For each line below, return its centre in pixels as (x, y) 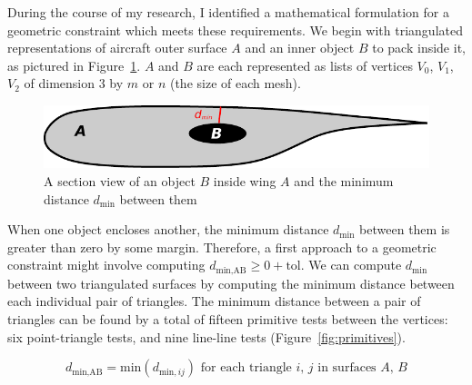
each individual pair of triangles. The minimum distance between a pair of (214, 301)
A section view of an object (120, 181)
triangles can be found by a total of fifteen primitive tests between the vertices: (228, 319)
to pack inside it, (419, 48)
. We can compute (351, 265)
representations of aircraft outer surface (117, 48)
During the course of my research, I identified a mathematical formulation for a (228, 12)
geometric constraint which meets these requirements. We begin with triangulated (235, 30)
